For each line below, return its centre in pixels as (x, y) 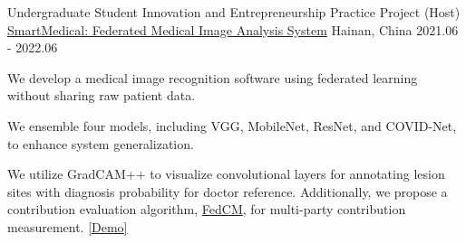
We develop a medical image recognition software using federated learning (213, 77)
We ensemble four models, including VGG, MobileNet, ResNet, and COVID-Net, (232, 125)
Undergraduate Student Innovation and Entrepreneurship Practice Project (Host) (234, 12)
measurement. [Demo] (68, 226)
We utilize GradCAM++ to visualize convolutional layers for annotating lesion (226, 174)
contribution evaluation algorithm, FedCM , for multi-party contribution (207, 209)
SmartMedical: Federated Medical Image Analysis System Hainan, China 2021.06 (233, 29)
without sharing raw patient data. (102, 95)
